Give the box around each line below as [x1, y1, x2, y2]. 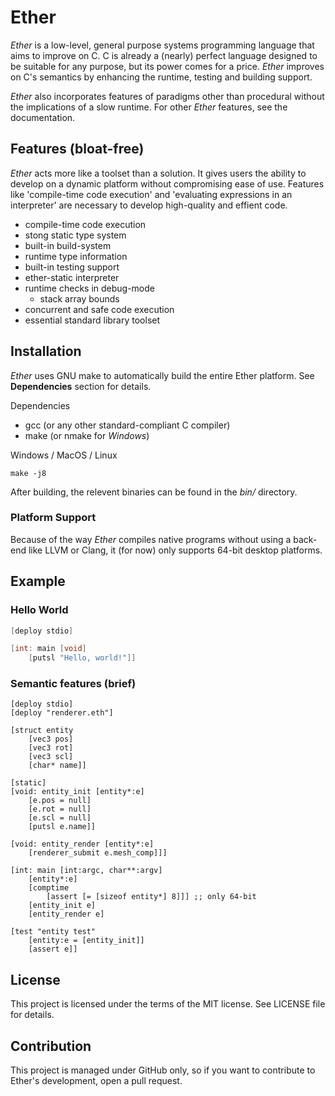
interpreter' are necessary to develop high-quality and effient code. [10, 199, 288, 211]
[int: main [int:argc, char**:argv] [10, 866, 163, 876]
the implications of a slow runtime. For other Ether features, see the [10, 101, 288, 113]
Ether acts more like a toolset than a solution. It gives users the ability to [10, 167, 307, 179]
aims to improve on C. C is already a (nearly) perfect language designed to [10, 49, 318, 61]
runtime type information [24, 250, 128, 262]
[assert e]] [28, 944, 78, 955]
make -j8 [10, 468, 47, 478]
